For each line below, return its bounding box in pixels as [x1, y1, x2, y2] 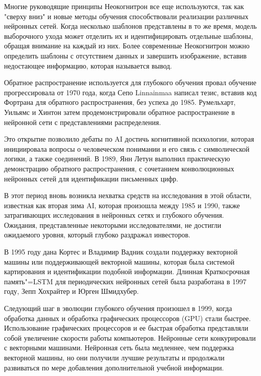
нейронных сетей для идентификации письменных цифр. [4, 173, 178, 183]
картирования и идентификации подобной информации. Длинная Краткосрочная [4, 266, 250, 277]
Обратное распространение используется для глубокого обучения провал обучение [4, 77, 256, 88]
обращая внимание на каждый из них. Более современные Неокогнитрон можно [4, 40, 250, 51]
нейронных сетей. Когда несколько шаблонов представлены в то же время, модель [4, 21, 257, 31]
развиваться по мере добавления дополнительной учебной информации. [4, 362, 224, 372]
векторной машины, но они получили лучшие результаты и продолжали [4, 352, 225, 362]
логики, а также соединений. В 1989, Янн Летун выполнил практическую [4, 153, 230, 164]
